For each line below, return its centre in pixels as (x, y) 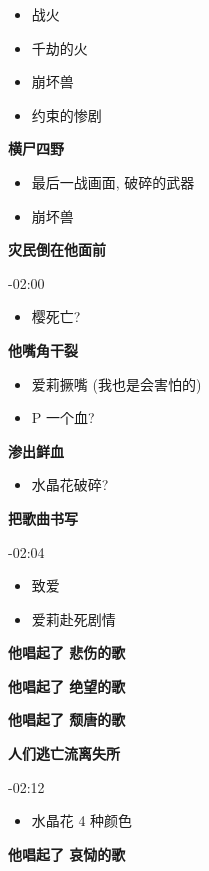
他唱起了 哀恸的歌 (67, 853)
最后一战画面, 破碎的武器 (113, 181)
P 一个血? (63, 417)
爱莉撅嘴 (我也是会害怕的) (116, 383)
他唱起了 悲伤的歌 (67, 652)
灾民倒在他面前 (57, 249)
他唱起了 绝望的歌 (67, 685)
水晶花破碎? (70, 484)
